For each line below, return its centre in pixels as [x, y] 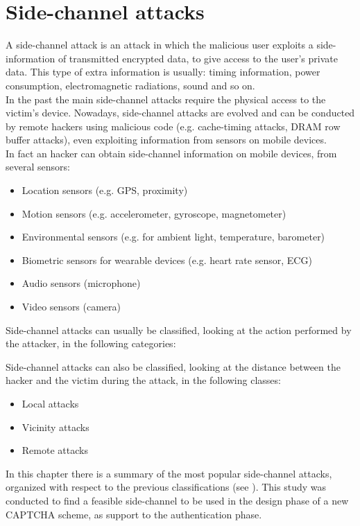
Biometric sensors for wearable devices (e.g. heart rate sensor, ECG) [167, 260]
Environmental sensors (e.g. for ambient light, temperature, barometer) [173, 237]
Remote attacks [55, 450]
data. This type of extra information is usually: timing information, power [163, 72]
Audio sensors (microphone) [81, 283]
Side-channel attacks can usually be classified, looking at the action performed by [179, 330]
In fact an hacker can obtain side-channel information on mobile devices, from [171, 153]
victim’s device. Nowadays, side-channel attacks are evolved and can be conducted [180, 113]
